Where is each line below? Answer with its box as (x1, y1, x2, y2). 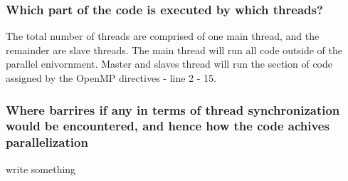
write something (6, 161, 76, 176)
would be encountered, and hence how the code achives (6, 117, 329, 135)
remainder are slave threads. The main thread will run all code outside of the (6, 42, 342, 57)
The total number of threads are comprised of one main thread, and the (6, 29, 320, 43)
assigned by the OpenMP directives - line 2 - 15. (6, 71, 217, 85)
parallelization (6, 133, 88, 151)
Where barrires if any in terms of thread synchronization (6, 100, 340, 118)
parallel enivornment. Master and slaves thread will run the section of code (6, 56, 333, 71)
